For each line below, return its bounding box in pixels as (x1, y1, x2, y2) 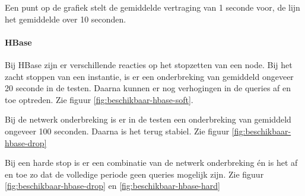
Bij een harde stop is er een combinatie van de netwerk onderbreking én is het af (5, 156, 298, 169)
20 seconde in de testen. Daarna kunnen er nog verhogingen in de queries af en (5, 82, 291, 94)
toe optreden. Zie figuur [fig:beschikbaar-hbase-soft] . (5, 93, 193, 105)
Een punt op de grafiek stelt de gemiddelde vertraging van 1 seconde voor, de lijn (5, 1, 300, 13)
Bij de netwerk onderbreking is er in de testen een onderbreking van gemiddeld (5, 113, 291, 126)
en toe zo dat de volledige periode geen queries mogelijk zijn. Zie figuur (5, 168, 264, 180)
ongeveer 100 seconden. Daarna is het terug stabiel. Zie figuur (5, 124, 230, 137)
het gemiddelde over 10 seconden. (5, 12, 126, 25)
